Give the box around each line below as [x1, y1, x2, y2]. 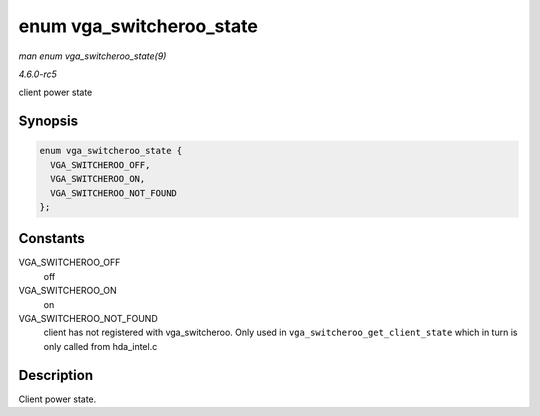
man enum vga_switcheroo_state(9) [18, 50, 167, 62]
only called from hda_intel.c [43, 340, 158, 352]
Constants [18, 230, 85, 247]
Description [18, 366, 94, 384]
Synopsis [18, 113, 79, 130]
